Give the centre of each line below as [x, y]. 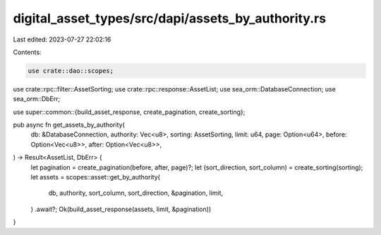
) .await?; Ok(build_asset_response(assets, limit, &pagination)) [121, 209]
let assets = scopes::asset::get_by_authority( [95, 177]
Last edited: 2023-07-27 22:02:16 [62, 39]
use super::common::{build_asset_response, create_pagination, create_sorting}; [129, 112]
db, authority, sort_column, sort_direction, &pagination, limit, [136, 193]
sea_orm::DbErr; [37, 99]
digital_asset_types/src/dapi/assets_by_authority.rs [170, 18]
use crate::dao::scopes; [71, 71]
